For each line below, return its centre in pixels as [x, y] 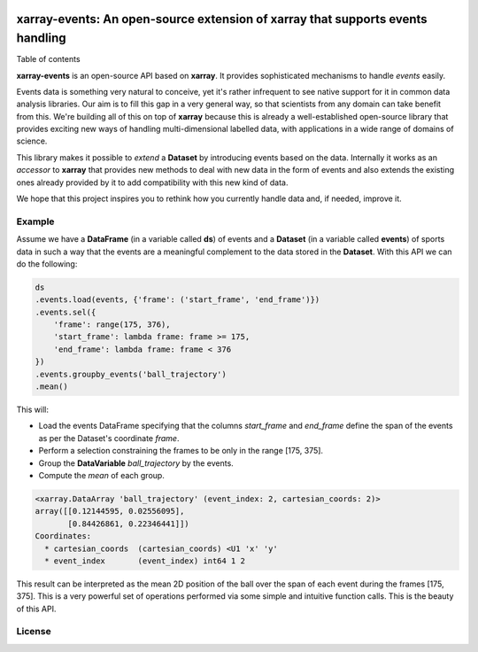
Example [35, 221]
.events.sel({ [66, 312]
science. [32, 141]
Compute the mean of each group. [102, 475]
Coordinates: [63, 536]
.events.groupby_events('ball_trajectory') [131, 374]
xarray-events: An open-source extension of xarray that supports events [222, 19]
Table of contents [48, 59]
